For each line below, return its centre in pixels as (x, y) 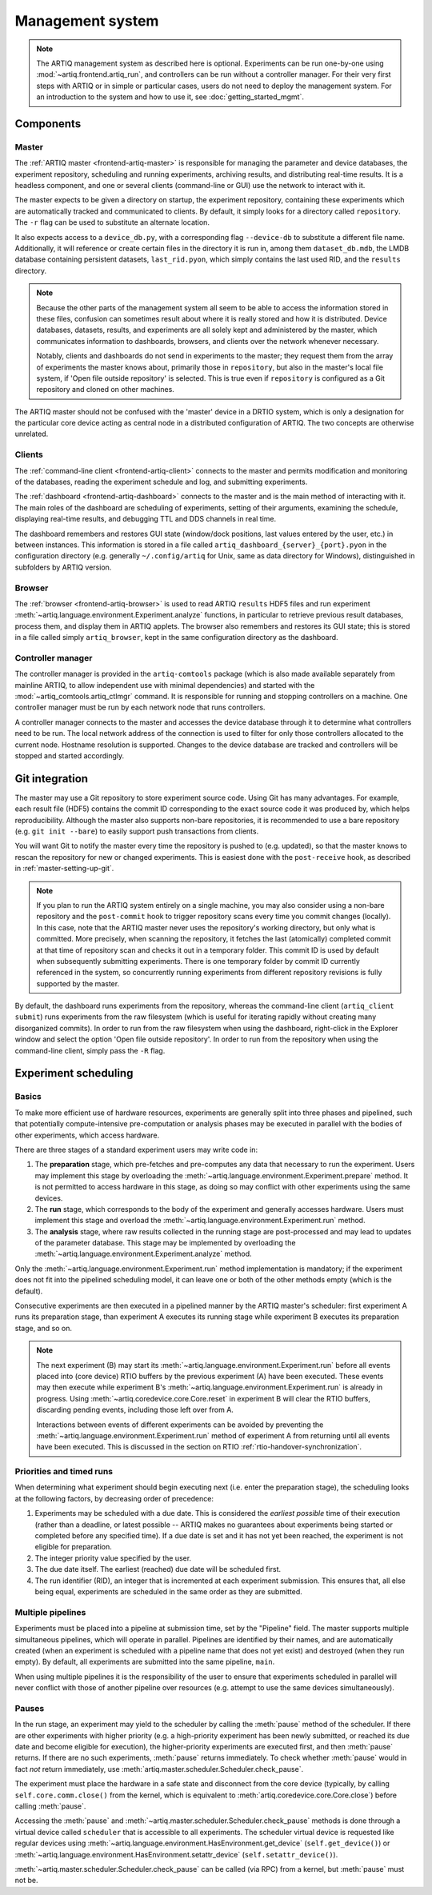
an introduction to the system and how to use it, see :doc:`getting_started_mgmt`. (170, 97)
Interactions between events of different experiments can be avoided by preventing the (180, 1425)
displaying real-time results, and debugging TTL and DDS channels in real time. (146, 519)
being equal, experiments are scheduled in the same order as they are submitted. (169, 1591)
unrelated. (32, 434)
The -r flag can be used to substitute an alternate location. (112, 222)
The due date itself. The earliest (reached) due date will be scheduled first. (158, 1569)
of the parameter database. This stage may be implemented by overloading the (165, 1243)
